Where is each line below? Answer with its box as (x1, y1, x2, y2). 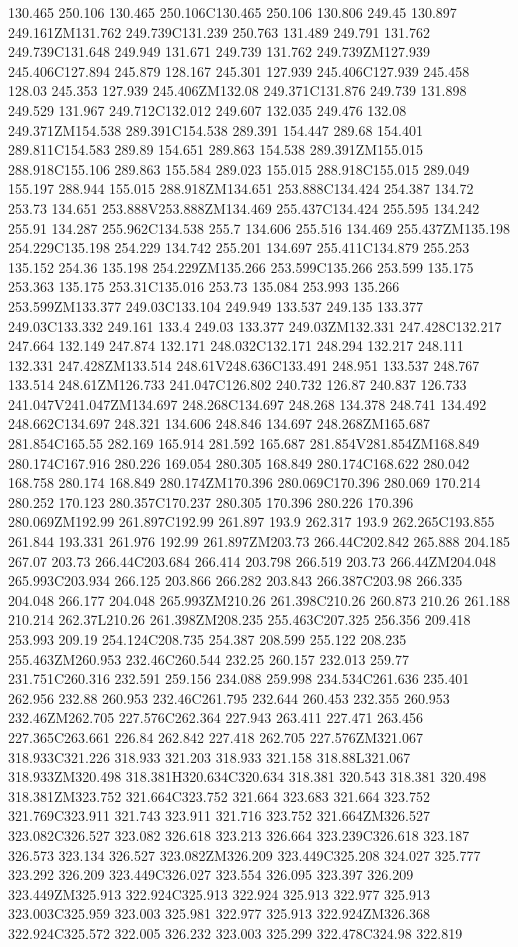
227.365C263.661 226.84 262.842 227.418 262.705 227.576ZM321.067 (8, 726, 423, 747)
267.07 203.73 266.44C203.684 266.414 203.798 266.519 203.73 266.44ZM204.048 (8, 550, 497, 571)
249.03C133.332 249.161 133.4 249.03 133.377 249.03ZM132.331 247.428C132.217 (8, 315, 502, 336)
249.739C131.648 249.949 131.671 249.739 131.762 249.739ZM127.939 (8, 41, 430, 62)
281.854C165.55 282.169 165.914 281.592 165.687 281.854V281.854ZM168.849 (8, 433, 480, 454)
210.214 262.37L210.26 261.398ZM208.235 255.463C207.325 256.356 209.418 (8, 609, 471, 630)
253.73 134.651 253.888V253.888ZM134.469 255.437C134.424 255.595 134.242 (8, 197, 480, 218)
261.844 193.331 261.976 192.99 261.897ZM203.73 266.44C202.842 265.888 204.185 (8, 531, 511, 552)
